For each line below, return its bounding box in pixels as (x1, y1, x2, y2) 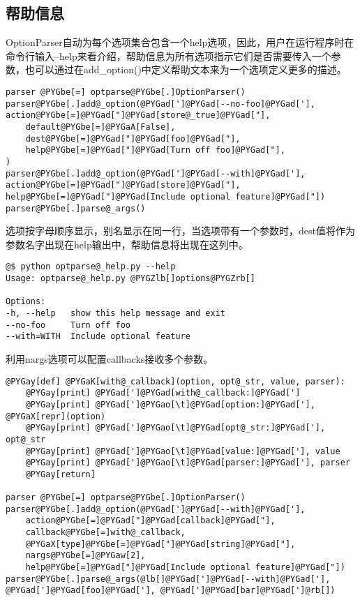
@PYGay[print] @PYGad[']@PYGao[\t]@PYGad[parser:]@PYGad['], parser (25, 458, 350, 468)
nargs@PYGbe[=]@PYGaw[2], (25, 550, 146, 561)
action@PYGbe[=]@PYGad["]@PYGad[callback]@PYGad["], (25, 516, 276, 526)
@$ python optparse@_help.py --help (6, 262, 176, 272)
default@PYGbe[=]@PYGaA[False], (25, 121, 176, 132)
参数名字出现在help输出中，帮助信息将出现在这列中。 (6, 237, 248, 251)
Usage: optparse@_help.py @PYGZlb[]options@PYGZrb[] (6, 273, 255, 284)
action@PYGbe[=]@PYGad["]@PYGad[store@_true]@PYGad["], (6, 110, 271, 121)
